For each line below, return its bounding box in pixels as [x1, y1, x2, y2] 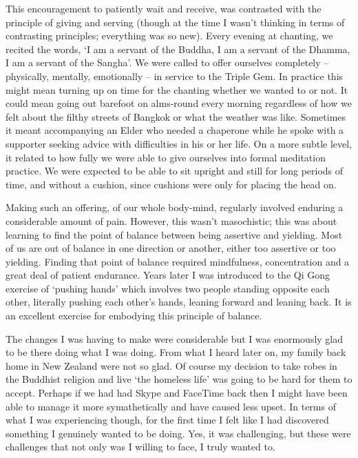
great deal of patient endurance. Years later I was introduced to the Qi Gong [6, 268, 330, 282]
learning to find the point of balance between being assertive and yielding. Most [6, 227, 343, 241]
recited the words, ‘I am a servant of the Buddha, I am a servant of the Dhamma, [6, 41, 350, 56]
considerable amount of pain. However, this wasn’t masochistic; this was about [6, 213, 337, 228]
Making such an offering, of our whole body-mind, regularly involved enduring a [6, 200, 344, 215]
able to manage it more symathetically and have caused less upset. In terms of [6, 399, 336, 413]
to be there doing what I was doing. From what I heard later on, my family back [6, 345, 346, 359]
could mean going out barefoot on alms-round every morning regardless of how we [6, 96, 352, 110]
